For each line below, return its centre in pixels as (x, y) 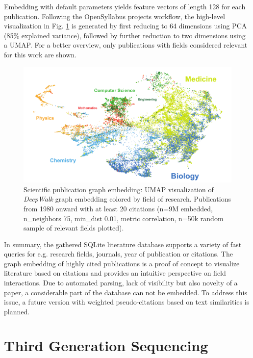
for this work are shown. (40, 54)
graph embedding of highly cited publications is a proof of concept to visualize (122, 263)
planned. (17, 311)
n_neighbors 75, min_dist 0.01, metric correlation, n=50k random (124, 218)
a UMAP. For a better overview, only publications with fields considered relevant (126, 45)
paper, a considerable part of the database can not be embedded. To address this (126, 292)
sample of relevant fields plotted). (74, 228)
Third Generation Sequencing (106, 345)
